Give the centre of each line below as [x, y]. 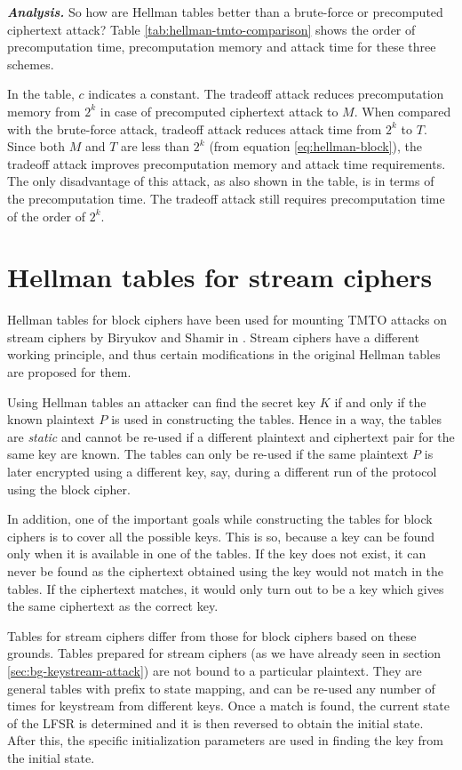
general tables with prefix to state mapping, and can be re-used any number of [221, 688]
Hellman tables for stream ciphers [220, 277]
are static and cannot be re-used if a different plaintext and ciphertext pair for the [231, 436]
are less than [155, 146]
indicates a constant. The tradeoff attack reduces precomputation [266, 94]
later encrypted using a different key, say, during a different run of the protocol [222, 471]
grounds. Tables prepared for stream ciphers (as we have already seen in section [224, 653]
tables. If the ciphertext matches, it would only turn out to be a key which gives [226, 588]
